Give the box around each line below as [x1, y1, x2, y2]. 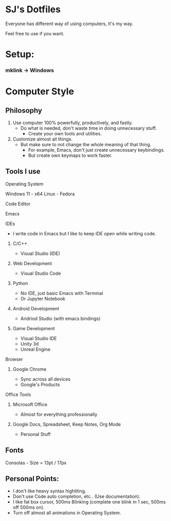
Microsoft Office [12, 401, 48, 407]
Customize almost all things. [12, 136, 73, 142]
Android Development [12, 305, 60, 311]
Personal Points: [5, 474, 59, 483]
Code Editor [5, 201, 31, 207]
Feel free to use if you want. [5, 30, 65, 36]
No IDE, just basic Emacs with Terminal [20, 290, 103, 296]
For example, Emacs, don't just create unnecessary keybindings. [28, 147, 165, 153]
